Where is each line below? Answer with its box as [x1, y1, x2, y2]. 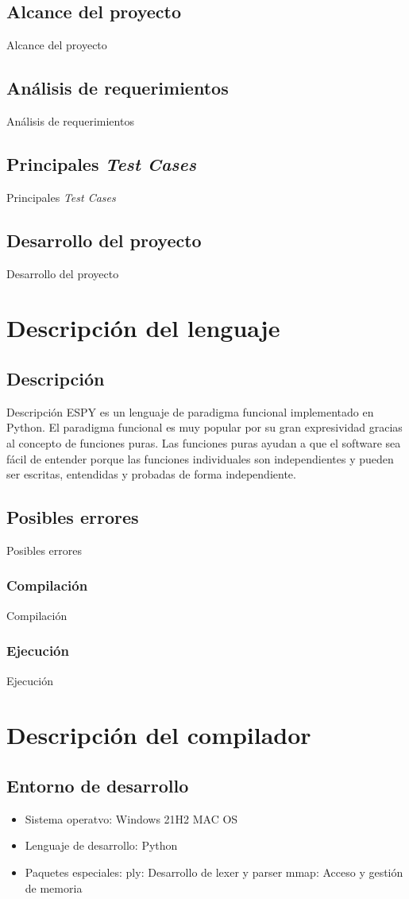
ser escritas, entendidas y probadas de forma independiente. [6, 466, 296, 482]
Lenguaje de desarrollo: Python [25, 837, 178, 854]
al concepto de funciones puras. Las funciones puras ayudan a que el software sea [6, 434, 401, 451]
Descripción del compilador [6, 719, 311, 751]
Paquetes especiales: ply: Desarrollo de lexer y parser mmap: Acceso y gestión [25, 863, 403, 880]
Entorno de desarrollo [6, 773, 189, 797]
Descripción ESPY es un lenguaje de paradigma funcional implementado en [6, 403, 374, 420]
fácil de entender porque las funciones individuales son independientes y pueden [6, 450, 394, 467]
